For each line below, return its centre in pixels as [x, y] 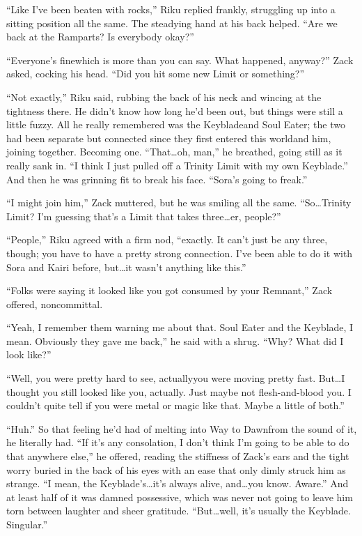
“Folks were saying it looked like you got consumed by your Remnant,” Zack [170, 290]
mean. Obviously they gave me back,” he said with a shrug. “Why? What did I [175, 340]
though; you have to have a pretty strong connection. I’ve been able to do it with [180, 253]
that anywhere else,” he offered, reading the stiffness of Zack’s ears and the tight [178, 456]
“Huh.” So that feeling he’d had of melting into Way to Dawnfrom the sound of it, [182, 428]
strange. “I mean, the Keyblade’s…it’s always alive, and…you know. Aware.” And [178, 483]
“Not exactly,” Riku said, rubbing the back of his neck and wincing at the [164, 97]
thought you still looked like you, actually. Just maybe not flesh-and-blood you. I [179, 391]
